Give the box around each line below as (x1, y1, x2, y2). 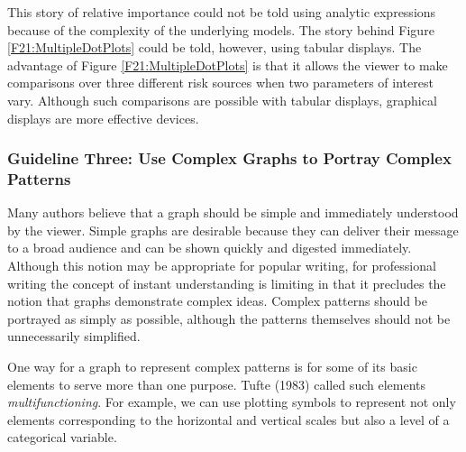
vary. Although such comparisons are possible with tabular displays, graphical (7, 90, 437, 109)
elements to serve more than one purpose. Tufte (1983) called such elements (7, 374, 425, 393)
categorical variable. (7, 428, 117, 447)
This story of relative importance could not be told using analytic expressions (7, 3, 436, 21)
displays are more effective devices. (7, 108, 199, 127)
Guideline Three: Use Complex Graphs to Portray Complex (7, 147, 452, 170)
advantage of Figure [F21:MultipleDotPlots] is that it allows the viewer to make (7, 55, 448, 74)
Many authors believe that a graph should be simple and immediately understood (7, 203, 459, 222)
